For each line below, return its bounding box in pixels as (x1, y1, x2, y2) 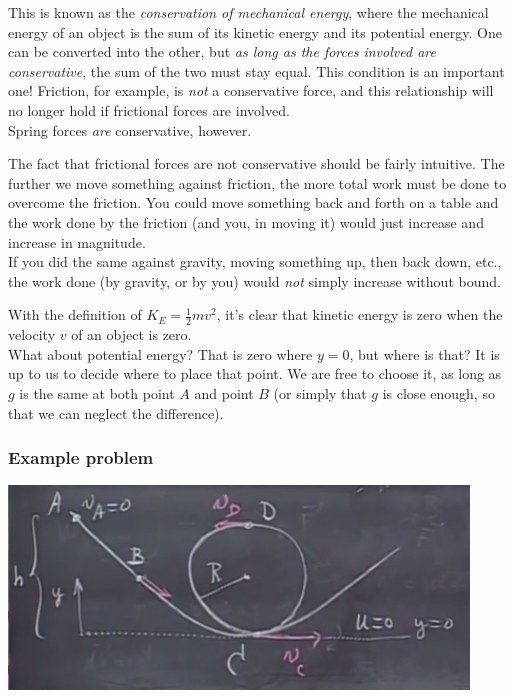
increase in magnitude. (8, 231, 146, 252)
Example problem (8, 445, 154, 470)
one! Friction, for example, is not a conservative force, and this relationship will (8, 80, 494, 101)
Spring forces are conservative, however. (8, 119, 252, 140)
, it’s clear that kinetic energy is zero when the (216, 304, 503, 325)
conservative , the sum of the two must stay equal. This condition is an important (8, 60, 505, 81)
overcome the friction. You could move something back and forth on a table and (8, 192, 499, 213)
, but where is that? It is (349, 343, 500, 364)
